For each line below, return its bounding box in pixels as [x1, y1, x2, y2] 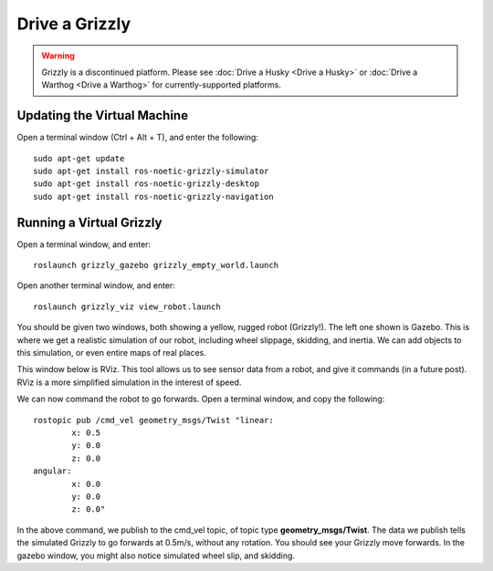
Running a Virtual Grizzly [16, 214, 163, 230]
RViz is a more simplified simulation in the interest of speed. [16, 377, 242, 388]
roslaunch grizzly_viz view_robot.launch [33, 301, 221, 312]
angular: [33, 466, 72, 476]
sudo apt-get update [33, 153, 125, 163]
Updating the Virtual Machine [16, 108, 189, 123]
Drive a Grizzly [16, 14, 131, 34]
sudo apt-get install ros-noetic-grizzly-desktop [33, 179, 260, 189]
